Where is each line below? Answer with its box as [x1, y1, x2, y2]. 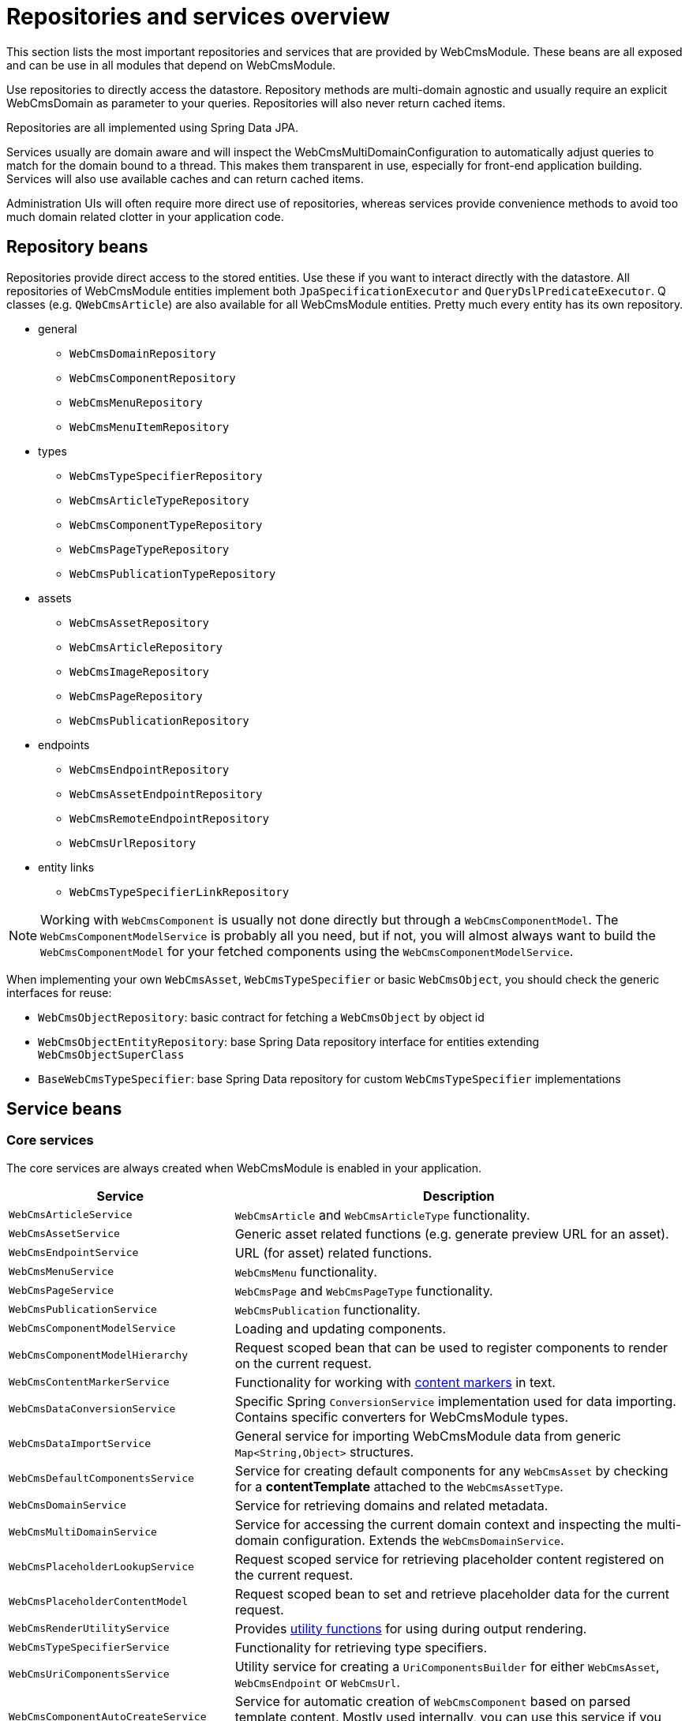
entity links [38, 860, 95, 874]
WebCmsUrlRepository [69, 836, 197, 849]
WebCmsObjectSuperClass [38, 1048, 185, 1061]
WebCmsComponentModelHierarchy [9, 1349, 188, 1362]
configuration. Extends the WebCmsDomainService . [282, 1532, 564, 1548]
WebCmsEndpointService [9, 1247, 139, 1259]
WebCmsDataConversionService [9, 1403, 176, 1415]
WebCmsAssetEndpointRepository [69, 787, 263, 801]
